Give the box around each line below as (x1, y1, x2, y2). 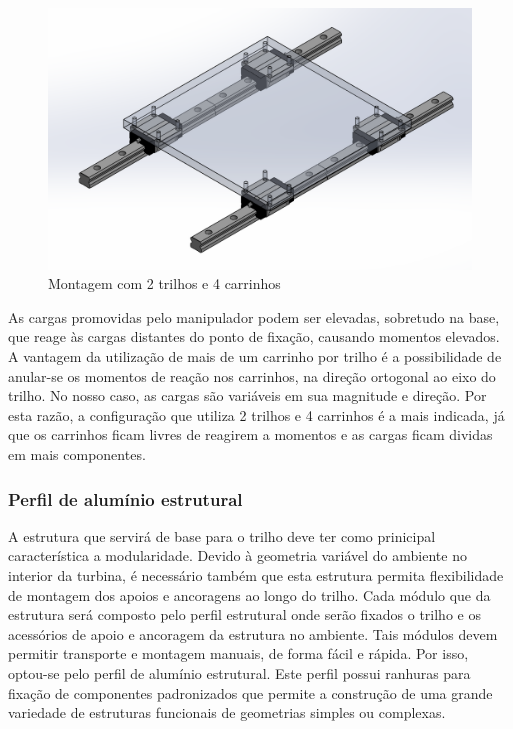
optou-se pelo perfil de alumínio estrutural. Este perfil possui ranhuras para (8, 663, 471, 683)
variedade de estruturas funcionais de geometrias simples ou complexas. (8, 702, 446, 723)
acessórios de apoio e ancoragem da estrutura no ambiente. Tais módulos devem (8, 623, 498, 644)
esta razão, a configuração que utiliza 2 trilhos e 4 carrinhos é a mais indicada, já (8, 404, 505, 425)
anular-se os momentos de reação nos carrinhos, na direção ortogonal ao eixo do (8, 365, 496, 386)
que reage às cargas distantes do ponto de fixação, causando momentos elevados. (8, 326, 500, 347)
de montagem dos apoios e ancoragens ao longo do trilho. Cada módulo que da (8, 584, 491, 605)
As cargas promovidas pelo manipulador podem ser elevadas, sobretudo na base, (8, 306, 500, 327)
